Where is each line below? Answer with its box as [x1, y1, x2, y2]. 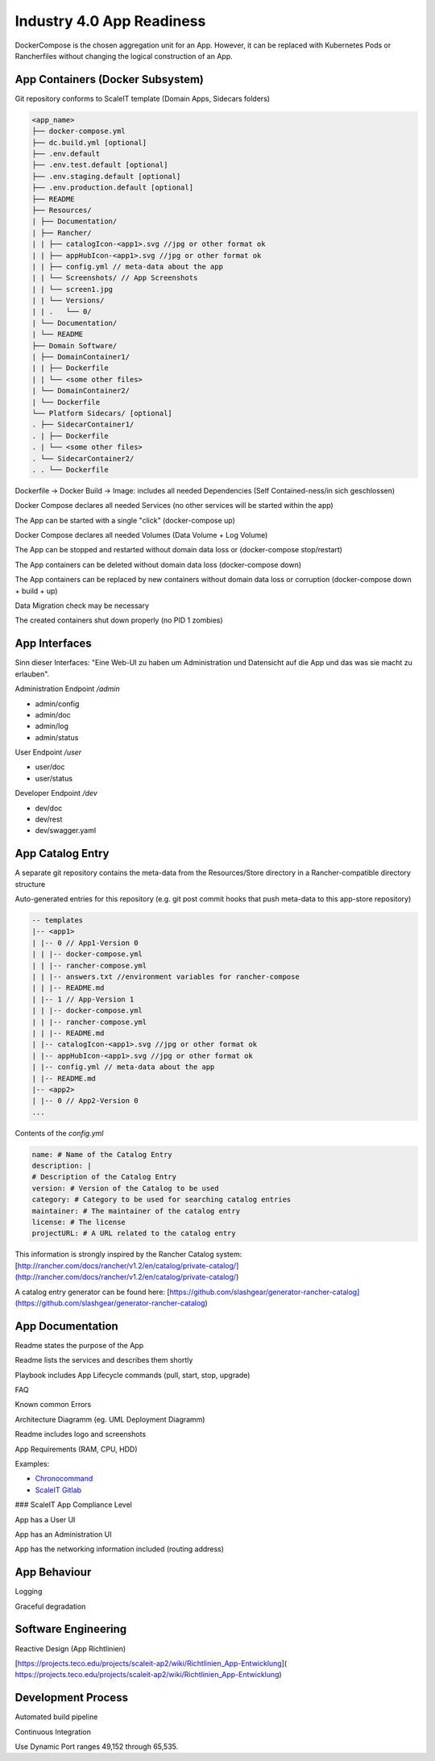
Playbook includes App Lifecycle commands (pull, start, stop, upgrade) [14, 1370, 251, 1380]
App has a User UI [14, 1514, 76, 1524]
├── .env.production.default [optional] [31, 183, 193, 193]
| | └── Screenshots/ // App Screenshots [31, 273, 198, 282]
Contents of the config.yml [14, 1128, 104, 1138]
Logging [14, 1587, 43, 1597]
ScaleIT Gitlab [35, 1484, 82, 1495]
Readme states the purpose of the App [14, 1340, 144, 1350]
